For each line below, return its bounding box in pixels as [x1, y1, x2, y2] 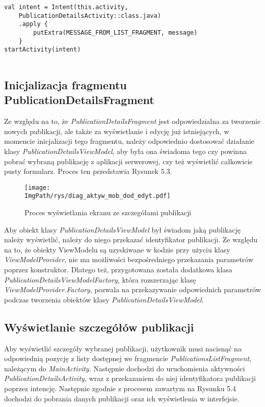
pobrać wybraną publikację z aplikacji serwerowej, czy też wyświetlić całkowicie [4, 156, 253, 166]
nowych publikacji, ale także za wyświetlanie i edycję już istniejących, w [4, 125, 229, 136]
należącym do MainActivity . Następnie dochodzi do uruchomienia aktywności [4, 363, 245, 373]
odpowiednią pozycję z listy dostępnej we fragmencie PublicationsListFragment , [4, 353, 251, 364]
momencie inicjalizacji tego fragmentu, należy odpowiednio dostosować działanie [4, 136, 254, 146]
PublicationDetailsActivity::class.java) [18, 12, 161, 19]
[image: [24, 184, 50, 191]
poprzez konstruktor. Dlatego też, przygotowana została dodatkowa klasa [4, 264, 232, 275]
